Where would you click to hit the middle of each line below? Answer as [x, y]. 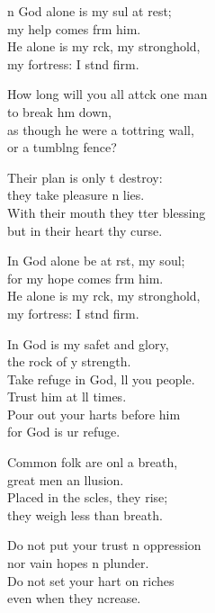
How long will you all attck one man [107, 94]
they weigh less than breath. [85, 514]
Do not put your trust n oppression [104, 545]
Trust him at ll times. [67, 397]
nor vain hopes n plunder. [78, 563]
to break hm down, [59, 111]
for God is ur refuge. [64, 432]
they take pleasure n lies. [76, 195]
